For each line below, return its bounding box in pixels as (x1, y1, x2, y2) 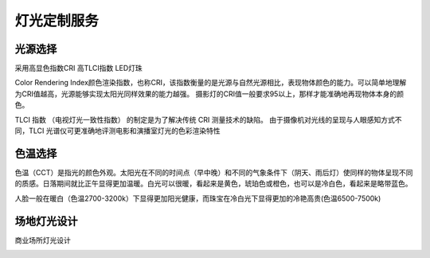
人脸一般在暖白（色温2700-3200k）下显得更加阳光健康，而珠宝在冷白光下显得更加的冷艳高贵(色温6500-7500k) (14, 193, 381, 203)
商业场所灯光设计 (14, 235, 71, 244)
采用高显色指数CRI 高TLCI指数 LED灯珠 (14, 64, 143, 73)
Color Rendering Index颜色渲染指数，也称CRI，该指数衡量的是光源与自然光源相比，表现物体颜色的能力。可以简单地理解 (14, 78, 407, 88)
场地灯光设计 (14, 214, 78, 228)
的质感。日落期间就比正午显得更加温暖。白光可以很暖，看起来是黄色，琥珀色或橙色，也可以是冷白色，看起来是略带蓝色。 (14, 179, 412, 189)
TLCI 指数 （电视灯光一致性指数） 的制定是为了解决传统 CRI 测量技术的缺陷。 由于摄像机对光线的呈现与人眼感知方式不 (14, 115, 402, 124)
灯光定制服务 (14, 12, 100, 29)
